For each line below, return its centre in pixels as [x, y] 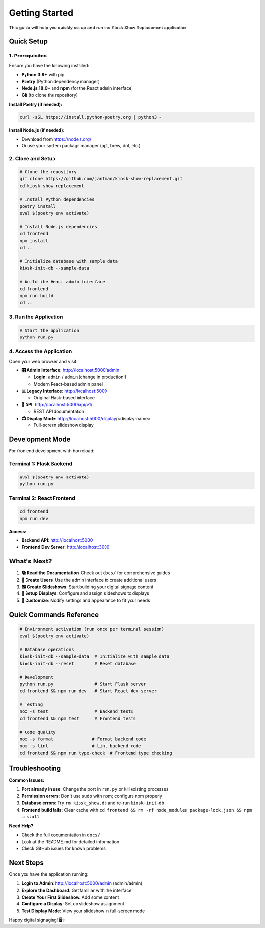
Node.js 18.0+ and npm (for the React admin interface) [77, 88]
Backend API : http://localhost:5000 [57, 540]
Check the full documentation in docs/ [61, 835]
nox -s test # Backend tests [76, 712]
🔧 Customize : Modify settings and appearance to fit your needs [86, 600]
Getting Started [41, 13]
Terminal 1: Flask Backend [41, 463]
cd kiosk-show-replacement [52, 186]
